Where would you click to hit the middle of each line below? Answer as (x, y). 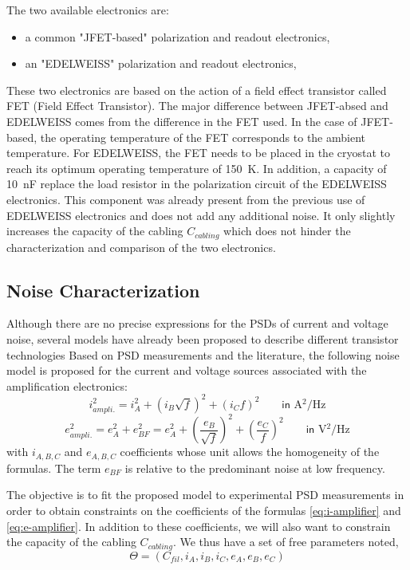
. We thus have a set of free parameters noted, (286, 542)
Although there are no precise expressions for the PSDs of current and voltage (197, 323)
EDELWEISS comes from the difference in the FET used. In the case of (182, 121)
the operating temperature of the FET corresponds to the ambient (203, 137)
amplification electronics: (67, 385)
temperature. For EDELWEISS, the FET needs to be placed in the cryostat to (198, 153)
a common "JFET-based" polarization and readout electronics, (177, 36)
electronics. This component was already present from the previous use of (186, 199)
